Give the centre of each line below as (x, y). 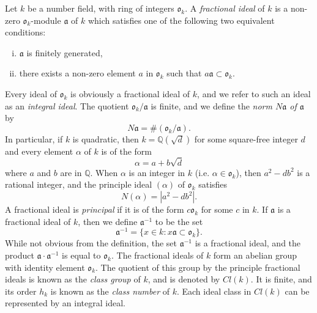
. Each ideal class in (214, 291)
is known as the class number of (110, 291)
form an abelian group (255, 255)
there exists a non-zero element (77, 73)
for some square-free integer (246, 138)
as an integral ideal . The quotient (67, 105)
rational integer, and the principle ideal (79, 184)
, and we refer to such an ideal (254, 93)
